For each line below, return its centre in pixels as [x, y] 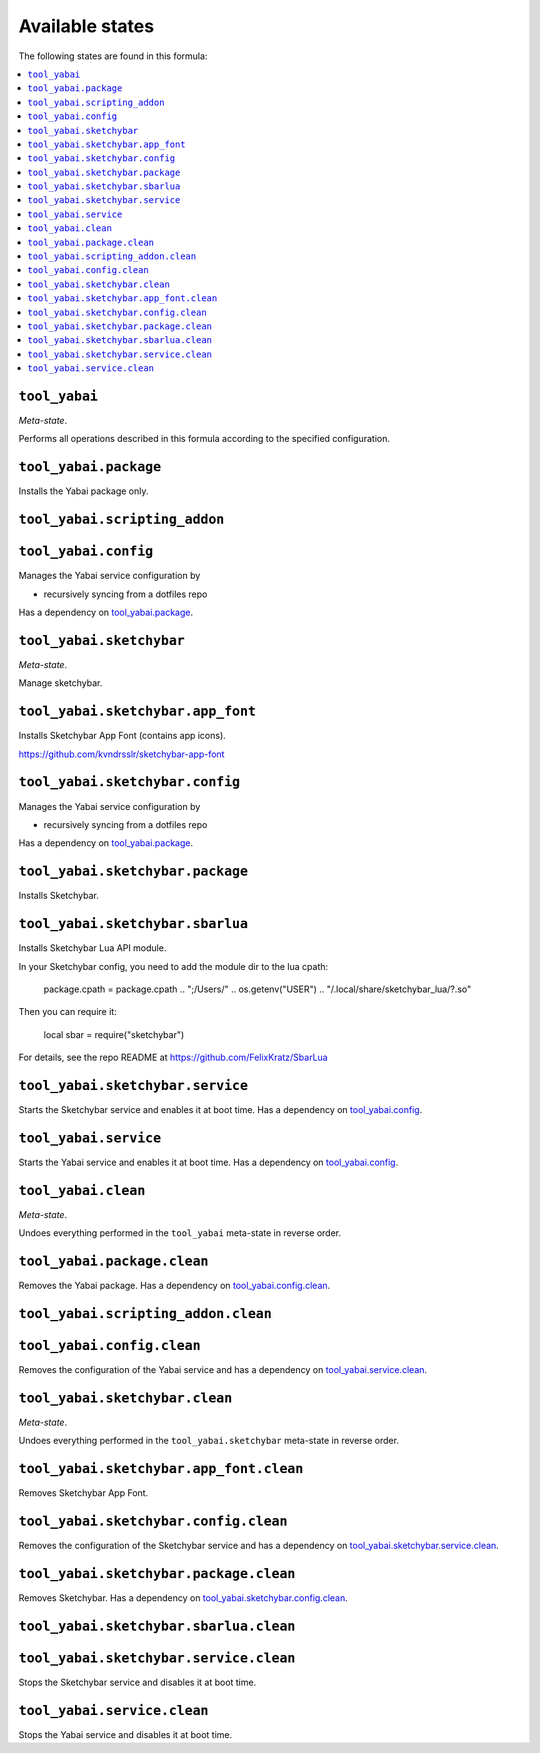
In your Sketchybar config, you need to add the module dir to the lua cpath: [173, 966]
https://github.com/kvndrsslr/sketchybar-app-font [121, 754]
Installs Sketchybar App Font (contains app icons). [122, 736]
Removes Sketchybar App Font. [83, 1493]
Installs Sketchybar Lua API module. [92, 948]
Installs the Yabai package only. [83, 491]
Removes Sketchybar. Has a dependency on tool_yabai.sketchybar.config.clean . [183, 1598]
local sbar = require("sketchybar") [114, 1034]
